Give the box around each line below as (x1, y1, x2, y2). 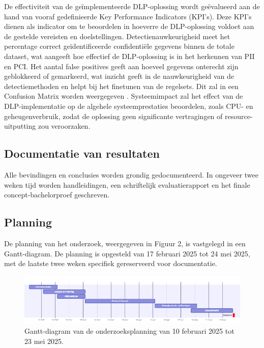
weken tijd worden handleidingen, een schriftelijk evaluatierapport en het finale (4, 179, 250, 190)
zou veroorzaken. (38, 121, 91, 131)
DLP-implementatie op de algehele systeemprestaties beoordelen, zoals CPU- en (4, 100, 253, 111)
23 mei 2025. (24, 335, 64, 346)
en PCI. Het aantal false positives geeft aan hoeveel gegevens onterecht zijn (4, 61, 239, 71)
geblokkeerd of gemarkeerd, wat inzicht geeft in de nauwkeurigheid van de (4, 71, 234, 81)
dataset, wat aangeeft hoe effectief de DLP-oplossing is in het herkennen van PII (4, 50, 255, 61)
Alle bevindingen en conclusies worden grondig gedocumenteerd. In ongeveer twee (4, 169, 259, 180)
